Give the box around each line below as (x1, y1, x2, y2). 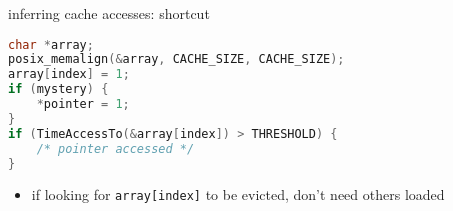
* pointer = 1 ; (36, 97, 130, 112)
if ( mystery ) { (8, 82, 109, 97)
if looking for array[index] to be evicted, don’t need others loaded (31, 184, 445, 205)
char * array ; (8, 37, 94, 52)
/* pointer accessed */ (36, 141, 195, 156)
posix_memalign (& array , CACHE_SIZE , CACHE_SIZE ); (8, 52, 345, 67)
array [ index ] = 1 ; (8, 67, 130, 82)
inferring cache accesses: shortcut (8, 3, 210, 23)
